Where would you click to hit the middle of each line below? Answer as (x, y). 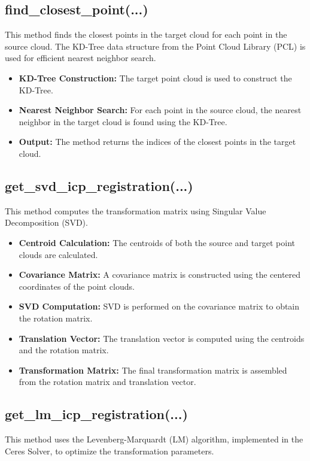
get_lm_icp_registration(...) (96, 414)
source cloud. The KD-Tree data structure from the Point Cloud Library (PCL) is (155, 46)
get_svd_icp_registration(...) (99, 185)
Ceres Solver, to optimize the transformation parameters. (110, 451)
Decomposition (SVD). (46, 222)
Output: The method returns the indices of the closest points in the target (157, 142)
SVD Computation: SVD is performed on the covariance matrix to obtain (159, 306)
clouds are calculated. (58, 254)
